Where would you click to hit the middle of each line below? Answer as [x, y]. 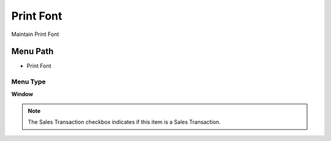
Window [22, 94]
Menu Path [32, 52]
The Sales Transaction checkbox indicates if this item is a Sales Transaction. [124, 122]
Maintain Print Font [35, 34]
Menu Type [29, 82]
